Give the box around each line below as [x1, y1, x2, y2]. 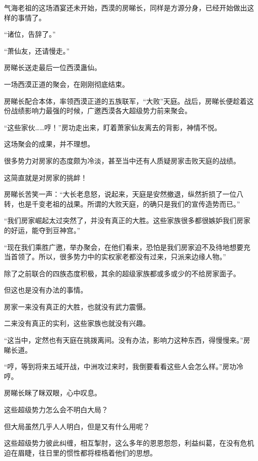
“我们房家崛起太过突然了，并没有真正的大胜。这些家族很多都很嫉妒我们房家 [4, 215, 251, 226]
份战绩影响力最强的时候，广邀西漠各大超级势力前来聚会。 [4, 105, 192, 116]
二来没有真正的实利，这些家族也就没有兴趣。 [4, 318, 150, 328]
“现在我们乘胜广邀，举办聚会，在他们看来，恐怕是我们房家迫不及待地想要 [4, 241, 244, 252]
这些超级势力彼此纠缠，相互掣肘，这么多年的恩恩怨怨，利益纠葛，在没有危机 [4, 438, 254, 448]
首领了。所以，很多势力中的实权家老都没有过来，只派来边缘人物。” [10, 251, 226, 262]
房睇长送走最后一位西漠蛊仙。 [4, 62, 101, 73]
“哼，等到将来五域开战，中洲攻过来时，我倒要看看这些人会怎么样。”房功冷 [4, 361, 244, 372]
